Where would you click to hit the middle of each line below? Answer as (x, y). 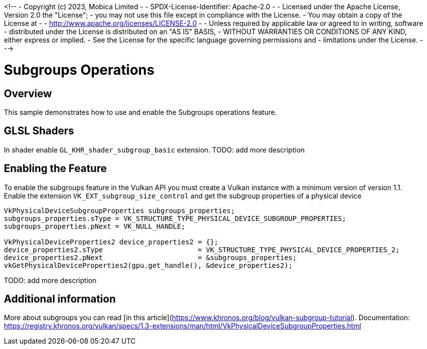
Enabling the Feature (56, 169)
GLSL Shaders (39, 131)
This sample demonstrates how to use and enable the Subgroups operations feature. (140, 112)
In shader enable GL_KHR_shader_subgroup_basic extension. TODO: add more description (154, 150)
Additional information (60, 299)
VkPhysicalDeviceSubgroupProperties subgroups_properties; (120, 210)
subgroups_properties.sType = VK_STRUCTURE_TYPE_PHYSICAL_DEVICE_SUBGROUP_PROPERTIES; (175, 218)
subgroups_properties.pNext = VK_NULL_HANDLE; (95, 226)
